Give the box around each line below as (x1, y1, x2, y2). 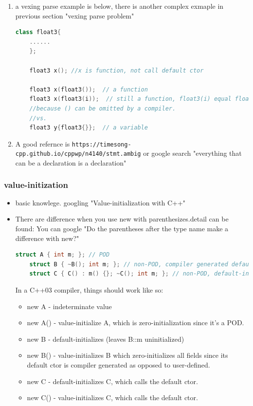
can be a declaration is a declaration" (15, 158, 126, 168)
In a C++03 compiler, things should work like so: (15, 285, 163, 295)
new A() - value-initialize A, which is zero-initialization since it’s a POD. (27, 317, 244, 328)
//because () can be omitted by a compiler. (29, 105, 176, 112)
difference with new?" (15, 233, 79, 243)
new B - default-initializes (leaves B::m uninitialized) (27, 333, 184, 344)
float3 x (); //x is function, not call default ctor (29, 67, 204, 74)
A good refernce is (15, 138, 70, 148)
